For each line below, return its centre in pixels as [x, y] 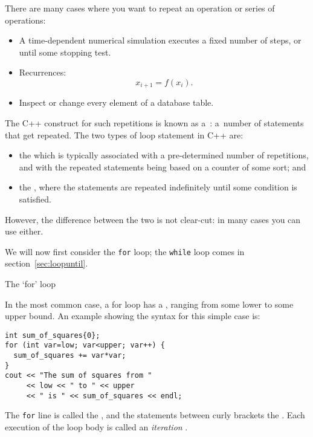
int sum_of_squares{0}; [53, 335]
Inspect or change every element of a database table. [116, 102]
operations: [25, 20]
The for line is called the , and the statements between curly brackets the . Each [155, 415]
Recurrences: [43, 72]
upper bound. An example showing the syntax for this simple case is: [133, 316]
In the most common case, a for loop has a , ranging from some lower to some [149, 304]
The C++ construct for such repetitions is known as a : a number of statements [154, 123]
